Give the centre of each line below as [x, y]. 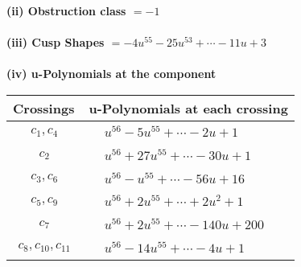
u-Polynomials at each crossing [188, 108]
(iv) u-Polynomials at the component [111, 74]
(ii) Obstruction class [66, 10]
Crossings [44, 108]
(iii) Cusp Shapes [56, 42]
